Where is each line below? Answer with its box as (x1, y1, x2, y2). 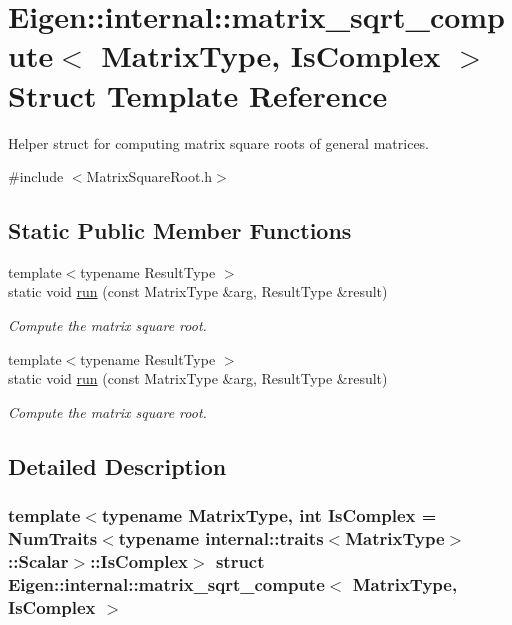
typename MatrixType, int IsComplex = (101, 503, 437, 528)
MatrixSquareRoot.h (86, 166, 213, 187)
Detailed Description (8, 450, 227, 481)
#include (8, 166, 64, 187)
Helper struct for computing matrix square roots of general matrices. (8, 132, 430, 153)
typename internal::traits (118, 526, 324, 551)
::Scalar (8, 549, 69, 573)
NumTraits (8, 526, 98, 551)
